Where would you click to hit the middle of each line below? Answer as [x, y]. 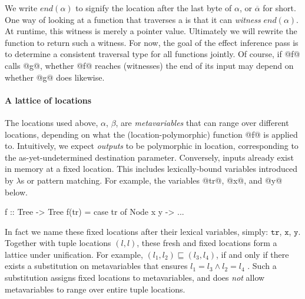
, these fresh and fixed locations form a [207, 243]
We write [21, 8]
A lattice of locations [48, 100]
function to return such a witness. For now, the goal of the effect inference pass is [152, 42]
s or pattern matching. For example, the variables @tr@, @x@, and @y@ [152, 180]
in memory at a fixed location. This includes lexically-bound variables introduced [151, 169]
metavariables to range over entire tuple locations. [95, 289]
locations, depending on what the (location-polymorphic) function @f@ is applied [151, 134]
